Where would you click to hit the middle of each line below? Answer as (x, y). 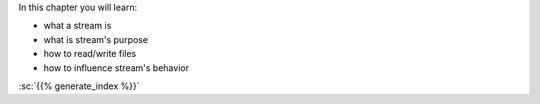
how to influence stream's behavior (116, 67)
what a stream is (77, 26)
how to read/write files (90, 54)
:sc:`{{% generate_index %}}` (79, 86)
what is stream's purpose (96, 39)
